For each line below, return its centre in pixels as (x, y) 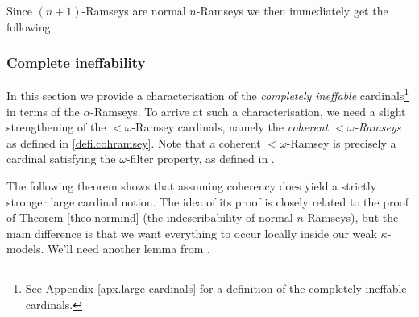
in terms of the (43, 111)
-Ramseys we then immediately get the (292, 10)
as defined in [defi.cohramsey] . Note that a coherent (134, 142)
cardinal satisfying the (61, 158)
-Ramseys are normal (134, 10)
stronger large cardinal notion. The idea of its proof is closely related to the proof (208, 201)
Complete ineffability (76, 63)
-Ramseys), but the (351, 217)
